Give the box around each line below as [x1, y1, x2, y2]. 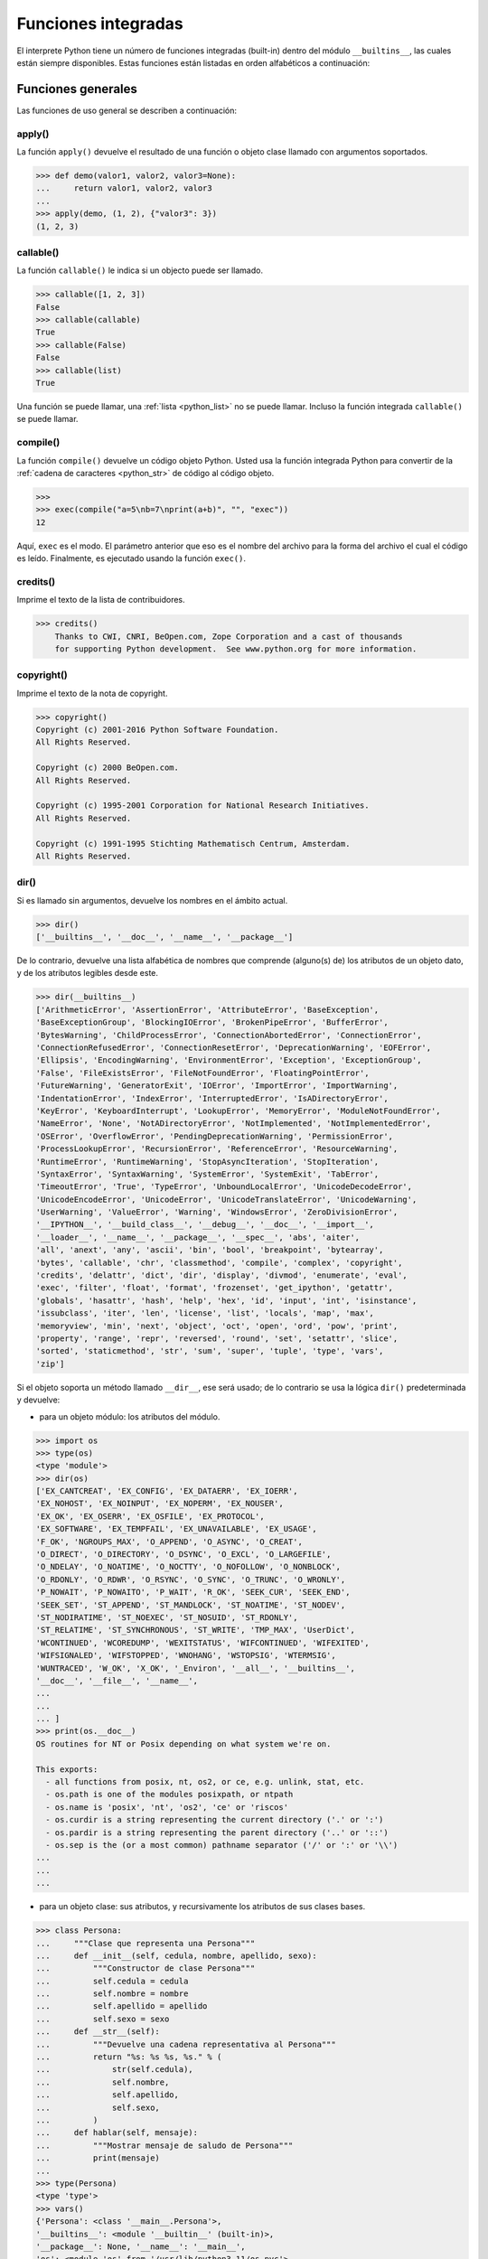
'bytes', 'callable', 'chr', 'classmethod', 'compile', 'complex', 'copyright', [35, 1257, 403, 1268]
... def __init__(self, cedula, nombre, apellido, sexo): [35, 1950, 317, 1961]
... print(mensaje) [35, 2153, 160, 2163]
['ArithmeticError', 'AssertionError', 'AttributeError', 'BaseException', [35, 1004, 380, 1015]
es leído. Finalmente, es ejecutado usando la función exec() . [16, 553, 246, 564]
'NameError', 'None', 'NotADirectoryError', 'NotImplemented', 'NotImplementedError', [35, 1119, 432, 1129]
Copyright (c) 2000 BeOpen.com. [35, 763, 180, 773]
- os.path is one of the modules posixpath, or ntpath [45, 1789, 294, 1800]
